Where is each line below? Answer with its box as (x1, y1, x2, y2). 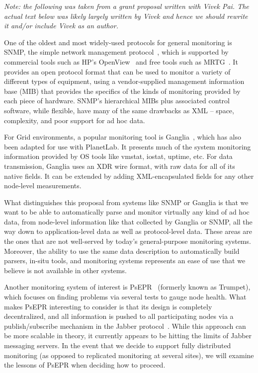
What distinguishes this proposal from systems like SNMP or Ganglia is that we (4, 197, 249, 207)
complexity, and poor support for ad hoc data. (4, 115, 145, 125)
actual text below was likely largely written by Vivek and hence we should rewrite (4, 10, 248, 21)
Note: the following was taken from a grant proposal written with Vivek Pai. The (4, 1, 249, 11)
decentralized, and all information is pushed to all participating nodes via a (4, 311, 234, 321)
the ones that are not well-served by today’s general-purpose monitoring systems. (4, 236, 251, 246)
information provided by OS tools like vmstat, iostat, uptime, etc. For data (4, 151, 233, 161)
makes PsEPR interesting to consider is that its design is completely (4, 301, 212, 311)
